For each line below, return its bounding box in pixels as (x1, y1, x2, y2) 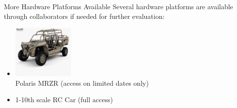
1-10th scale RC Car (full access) (15, 94, 113, 104)
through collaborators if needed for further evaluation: (4, 11, 165, 21)
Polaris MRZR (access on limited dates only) (15, 77, 149, 88)
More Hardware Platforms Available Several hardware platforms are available (4, 1, 233, 11)
